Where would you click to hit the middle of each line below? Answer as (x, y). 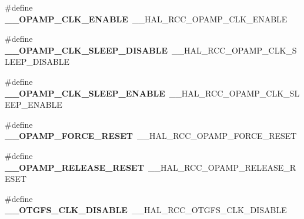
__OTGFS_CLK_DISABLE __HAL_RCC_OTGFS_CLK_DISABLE (146, 210)
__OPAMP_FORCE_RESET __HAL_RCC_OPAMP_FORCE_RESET (151, 136)
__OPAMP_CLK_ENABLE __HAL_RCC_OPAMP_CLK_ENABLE (146, 19)
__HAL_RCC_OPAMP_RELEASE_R (222, 167)
